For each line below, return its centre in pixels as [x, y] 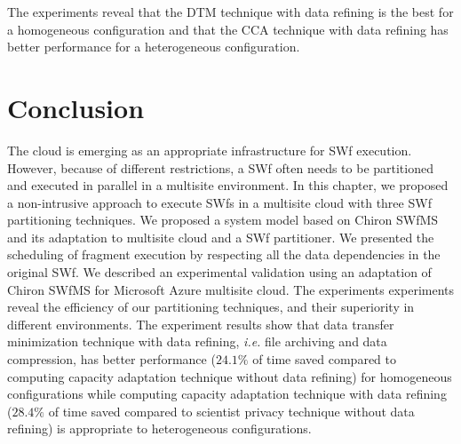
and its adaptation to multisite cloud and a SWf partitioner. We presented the [221, 237]
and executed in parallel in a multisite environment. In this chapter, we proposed [228, 185]
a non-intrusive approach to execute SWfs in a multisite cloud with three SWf [219, 202]
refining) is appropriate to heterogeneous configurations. [159, 428]
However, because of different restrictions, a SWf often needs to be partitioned [220, 167]
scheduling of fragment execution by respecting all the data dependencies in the [224, 254]
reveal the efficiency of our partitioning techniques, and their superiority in [211, 307]
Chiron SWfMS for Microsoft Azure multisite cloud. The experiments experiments [231, 289]
